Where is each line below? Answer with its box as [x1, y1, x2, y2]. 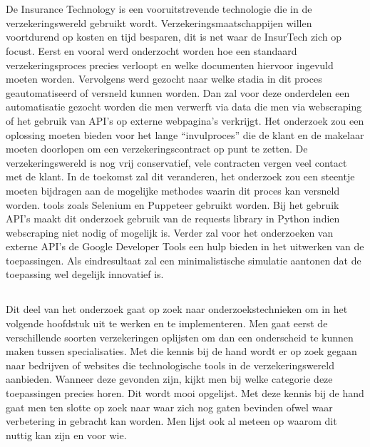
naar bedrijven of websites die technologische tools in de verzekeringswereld [6, 357, 334, 372]
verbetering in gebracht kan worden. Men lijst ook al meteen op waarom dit [6, 413, 337, 428]
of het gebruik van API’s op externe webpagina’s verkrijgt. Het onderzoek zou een [6, 113, 364, 128]
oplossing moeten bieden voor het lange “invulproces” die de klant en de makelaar [6, 127, 364, 142]
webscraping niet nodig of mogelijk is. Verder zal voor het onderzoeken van [6, 225, 334, 240]
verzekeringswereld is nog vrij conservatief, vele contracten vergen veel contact [6, 155, 347, 170]
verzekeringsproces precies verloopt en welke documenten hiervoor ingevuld [6, 57, 334, 72]
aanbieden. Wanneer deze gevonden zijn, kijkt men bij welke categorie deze [6, 371, 333, 386]
